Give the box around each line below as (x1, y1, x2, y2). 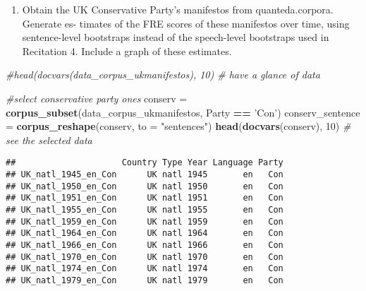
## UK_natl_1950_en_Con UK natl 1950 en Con (6, 181, 283, 191)
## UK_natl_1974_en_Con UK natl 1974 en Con (6, 263, 283, 274)
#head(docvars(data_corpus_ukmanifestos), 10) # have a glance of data (6, 67, 320, 82)
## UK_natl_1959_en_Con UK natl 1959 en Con (6, 216, 283, 227)
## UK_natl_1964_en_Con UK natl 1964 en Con (6, 228, 283, 239)
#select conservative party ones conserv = (6, 90, 188, 105)
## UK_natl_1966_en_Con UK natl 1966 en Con (6, 239, 283, 250)
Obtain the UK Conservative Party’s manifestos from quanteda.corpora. (22, 2, 334, 16)
